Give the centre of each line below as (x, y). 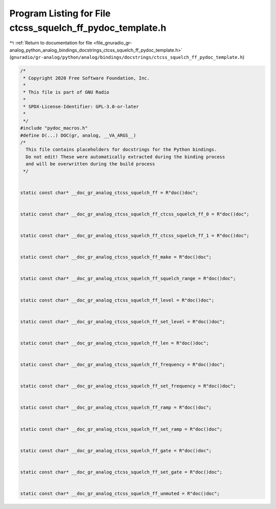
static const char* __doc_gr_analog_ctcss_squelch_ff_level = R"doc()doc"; (117, 300)
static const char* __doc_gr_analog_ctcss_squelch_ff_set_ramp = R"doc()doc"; (121, 429)
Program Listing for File (60, 13)
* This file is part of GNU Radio (66, 92)
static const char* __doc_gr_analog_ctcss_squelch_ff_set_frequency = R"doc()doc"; (128, 386)
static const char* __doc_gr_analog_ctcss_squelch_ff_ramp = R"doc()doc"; (116, 408)
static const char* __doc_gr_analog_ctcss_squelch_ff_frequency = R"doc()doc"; (123, 365)
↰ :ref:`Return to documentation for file (51, 43)
